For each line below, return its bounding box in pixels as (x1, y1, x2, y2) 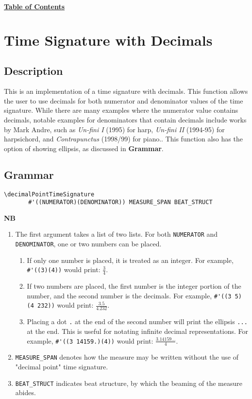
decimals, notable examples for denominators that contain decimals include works (4, 114, 247, 124)
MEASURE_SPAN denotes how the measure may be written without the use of (15, 352, 238, 362)
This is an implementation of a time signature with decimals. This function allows (4, 86, 248, 96)
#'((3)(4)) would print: (27, 264, 101, 275)
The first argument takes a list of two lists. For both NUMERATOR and (15, 229, 218, 239)
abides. (15, 387, 36, 398)
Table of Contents (4, 1, 65, 11)
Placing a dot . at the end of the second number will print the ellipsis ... (27, 316, 248, 327)
